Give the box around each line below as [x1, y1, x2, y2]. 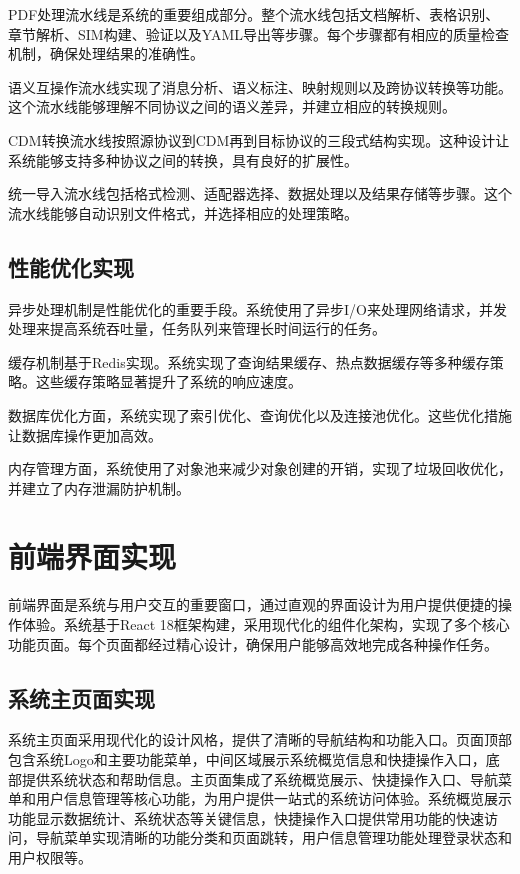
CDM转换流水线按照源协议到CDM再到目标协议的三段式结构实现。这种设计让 [8, 129, 510, 150]
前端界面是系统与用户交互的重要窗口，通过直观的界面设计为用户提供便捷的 [8, 594, 498, 615]
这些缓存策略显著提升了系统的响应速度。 [35, 371, 302, 392]
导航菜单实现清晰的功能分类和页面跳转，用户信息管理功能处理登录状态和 [35, 827, 512, 848]
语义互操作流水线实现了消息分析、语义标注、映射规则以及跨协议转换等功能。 [8, 76, 512, 97]
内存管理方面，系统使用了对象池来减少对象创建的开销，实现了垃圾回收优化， [8, 458, 512, 479]
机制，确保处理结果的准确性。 [8, 43, 204, 64]
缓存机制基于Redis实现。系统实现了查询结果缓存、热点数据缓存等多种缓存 [8, 351, 490, 372]
